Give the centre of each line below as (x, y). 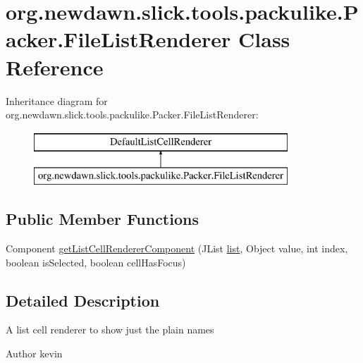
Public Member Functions (102, 219)
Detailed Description (83, 300)
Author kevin (34, 353)
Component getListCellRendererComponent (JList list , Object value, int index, (177, 248)
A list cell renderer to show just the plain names (110, 330)
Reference (55, 67)
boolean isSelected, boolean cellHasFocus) (96, 262)
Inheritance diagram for (57, 100)
